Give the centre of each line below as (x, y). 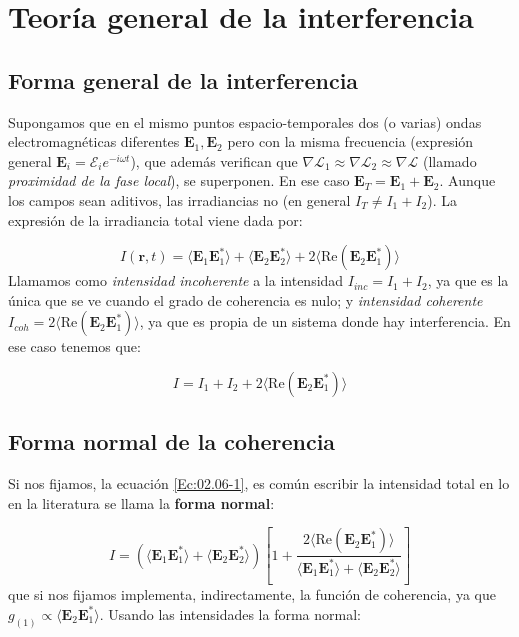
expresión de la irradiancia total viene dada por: (155, 219)
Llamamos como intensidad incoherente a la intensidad (176, 280)
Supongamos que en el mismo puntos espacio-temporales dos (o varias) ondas (245, 121)
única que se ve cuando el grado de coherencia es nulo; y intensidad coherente (245, 299)
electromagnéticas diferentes (94, 141)
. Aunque (467, 180)
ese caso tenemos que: (74, 346)
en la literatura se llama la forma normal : (141, 502)
